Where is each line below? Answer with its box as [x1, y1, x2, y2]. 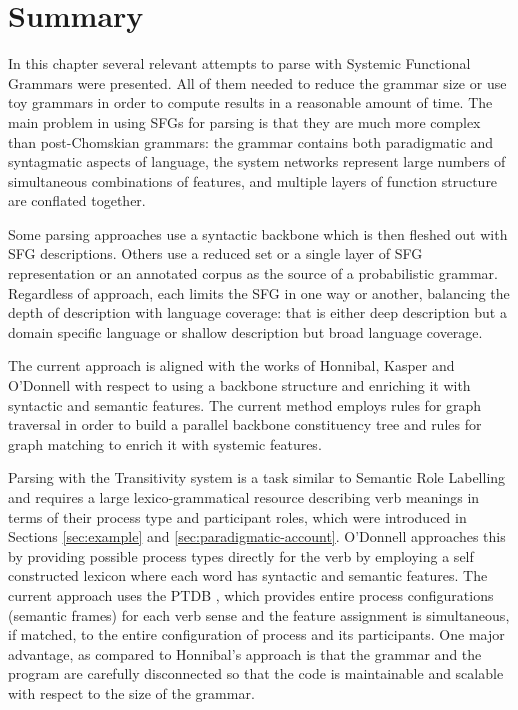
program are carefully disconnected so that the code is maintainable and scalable [8, 663, 504, 684]
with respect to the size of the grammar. [8, 682, 255, 703]
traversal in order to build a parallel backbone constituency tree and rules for [8, 414, 482, 435]
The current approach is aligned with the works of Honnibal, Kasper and [8, 355, 455, 376]
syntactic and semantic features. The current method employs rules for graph [8, 394, 482, 415]
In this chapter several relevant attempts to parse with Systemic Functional [8, 53, 471, 74]
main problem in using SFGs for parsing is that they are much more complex [8, 111, 481, 132]
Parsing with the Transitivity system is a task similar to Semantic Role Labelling [8, 467, 506, 488]
